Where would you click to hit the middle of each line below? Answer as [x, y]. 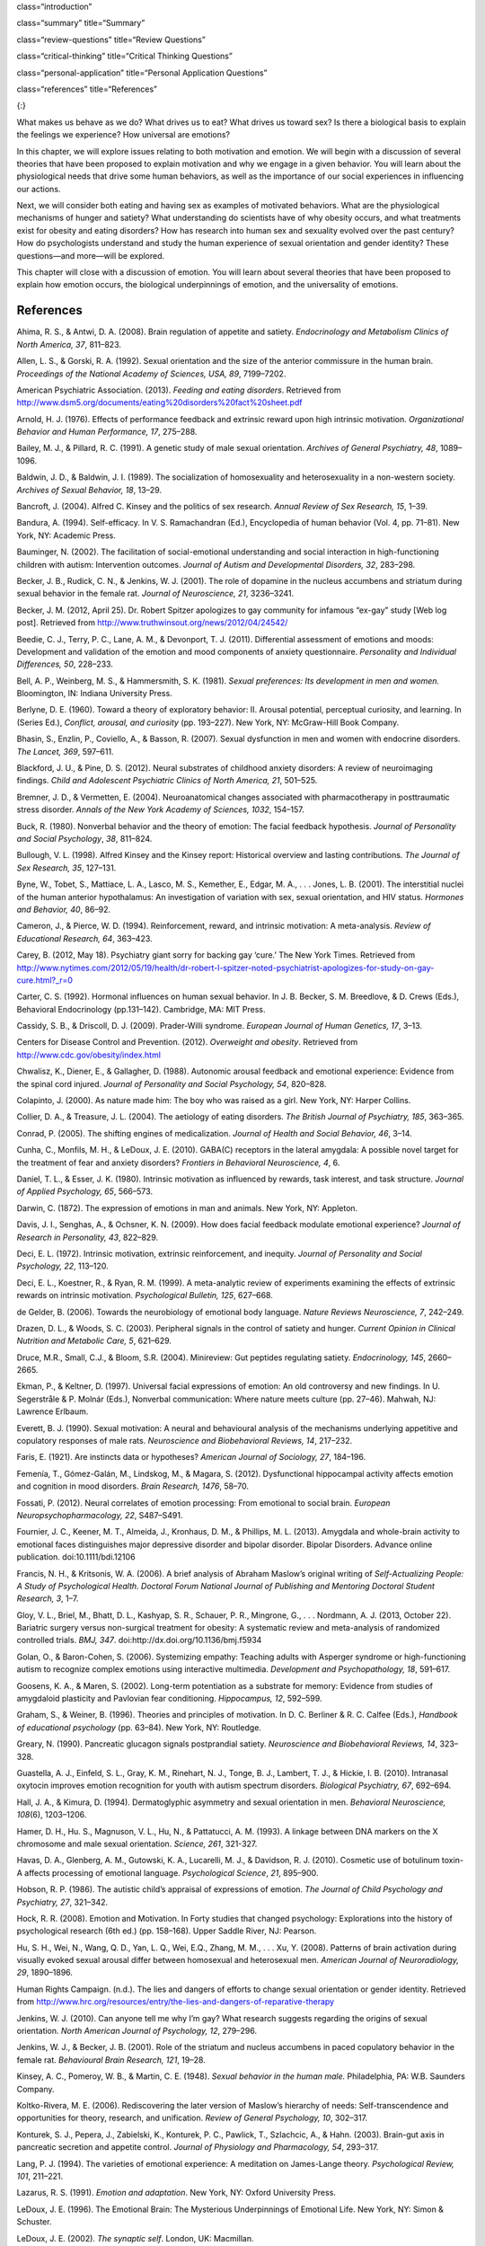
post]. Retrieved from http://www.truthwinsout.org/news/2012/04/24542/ [152, 623]
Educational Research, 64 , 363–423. [84, 938]
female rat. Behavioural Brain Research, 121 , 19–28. [111, 2060]
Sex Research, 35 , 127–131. [66, 868]
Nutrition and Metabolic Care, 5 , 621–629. [94, 1341]
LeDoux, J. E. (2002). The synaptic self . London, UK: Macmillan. [135, 2238]
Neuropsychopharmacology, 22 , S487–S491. [100, 1515]
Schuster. [34, 2222]
